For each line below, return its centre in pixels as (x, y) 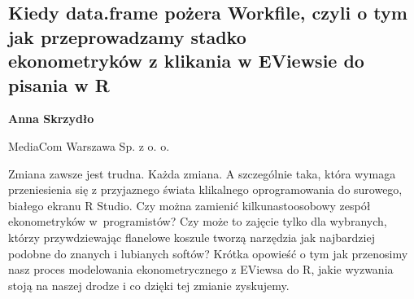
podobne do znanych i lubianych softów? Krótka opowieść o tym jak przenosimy (208, 253)
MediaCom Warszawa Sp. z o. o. (89, 145)
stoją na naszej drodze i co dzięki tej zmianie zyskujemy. (149, 285)
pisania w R (59, 84)
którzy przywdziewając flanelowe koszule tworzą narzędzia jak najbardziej (192, 237)
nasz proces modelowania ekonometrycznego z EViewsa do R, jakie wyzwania (201, 269)
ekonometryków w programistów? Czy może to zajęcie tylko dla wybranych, (198, 221)
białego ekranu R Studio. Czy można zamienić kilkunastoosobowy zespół (190, 205)
